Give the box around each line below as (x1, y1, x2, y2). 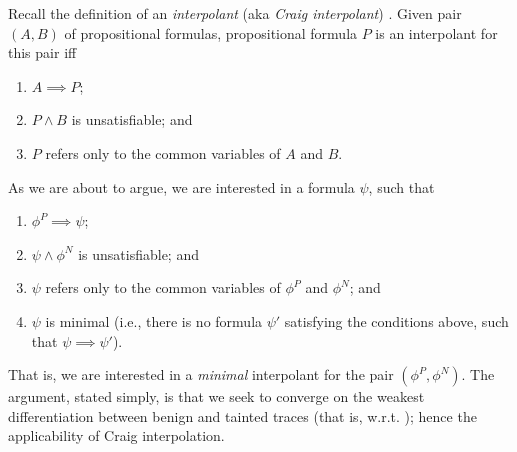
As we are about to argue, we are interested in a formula (8, 176, 355, 197)
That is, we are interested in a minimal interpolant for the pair (8, 364, 394, 385)
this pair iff (8, 42, 77, 63)
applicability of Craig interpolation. (8, 425, 225, 446)
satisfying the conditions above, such (284, 310, 509, 331)
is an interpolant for (375, 22, 498, 43)
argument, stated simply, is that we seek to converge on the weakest (8, 386, 425, 407)
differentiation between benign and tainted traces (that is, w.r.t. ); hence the (8, 405, 477, 426)
